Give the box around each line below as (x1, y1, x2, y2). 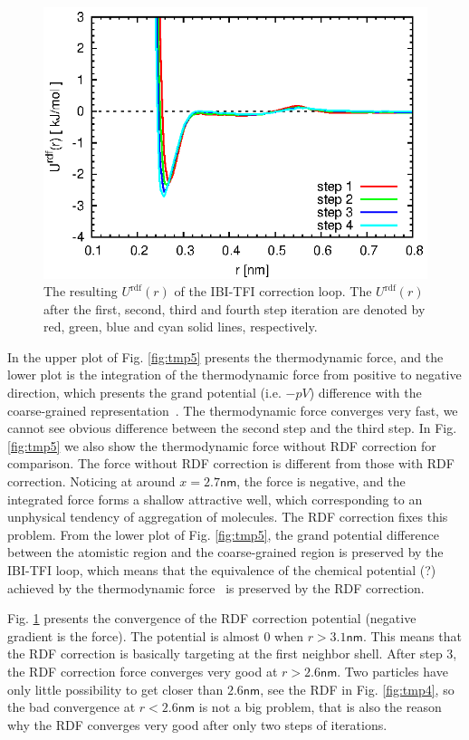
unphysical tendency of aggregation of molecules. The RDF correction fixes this (7, 507, 448, 526)
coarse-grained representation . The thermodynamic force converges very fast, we (7, 400, 458, 419)
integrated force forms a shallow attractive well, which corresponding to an (7, 489, 423, 508)
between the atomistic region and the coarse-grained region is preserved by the (7, 543, 444, 562)
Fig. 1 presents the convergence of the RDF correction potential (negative (7, 609, 416, 628)
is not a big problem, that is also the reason (198, 697, 442, 716)
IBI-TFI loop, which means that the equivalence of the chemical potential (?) (7, 561, 436, 580)
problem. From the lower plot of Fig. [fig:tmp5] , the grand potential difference (7, 524, 440, 543)
